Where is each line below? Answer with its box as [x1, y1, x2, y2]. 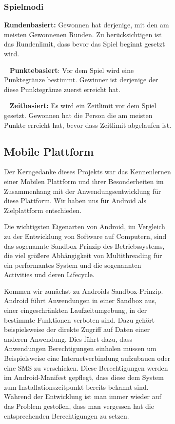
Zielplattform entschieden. [4, 205, 82, 215]
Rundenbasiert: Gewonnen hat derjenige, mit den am [4, 20, 169, 30]
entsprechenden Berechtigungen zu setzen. [4, 410, 129, 421]
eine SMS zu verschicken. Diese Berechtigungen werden [4, 362, 168, 373]
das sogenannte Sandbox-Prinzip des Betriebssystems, [4, 240, 165, 251]
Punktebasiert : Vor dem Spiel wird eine [9, 65, 134, 75]
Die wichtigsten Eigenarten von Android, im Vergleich [4, 221, 165, 232]
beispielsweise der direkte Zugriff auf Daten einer [4, 324, 150, 334]
